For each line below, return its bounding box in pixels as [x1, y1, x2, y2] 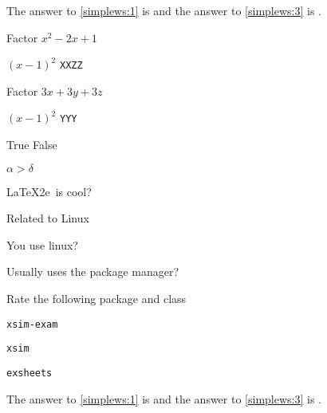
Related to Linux [6, 210, 89, 226]
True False [6, 136, 57, 153]
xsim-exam [6, 318, 58, 330]
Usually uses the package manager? [6, 263, 179, 280]
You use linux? [6, 236, 78, 253]
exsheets [6, 367, 53, 379]
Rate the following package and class [6, 290, 187, 307]
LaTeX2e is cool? [6, 183, 92, 199]
